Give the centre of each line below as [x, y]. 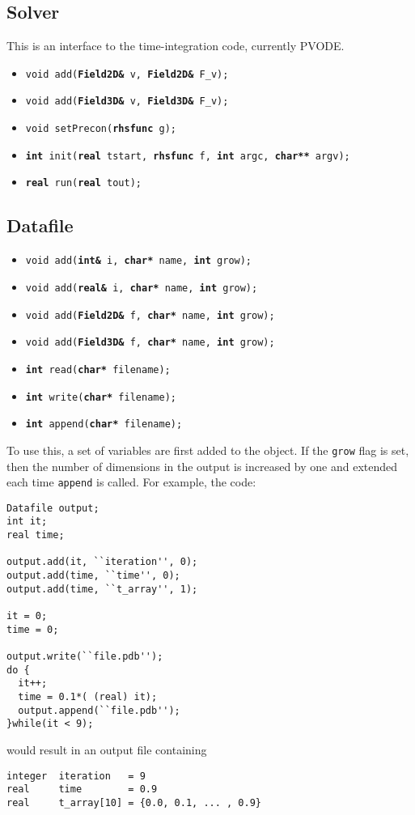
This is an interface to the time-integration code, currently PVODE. [176, 46]
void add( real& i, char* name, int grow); [142, 288]
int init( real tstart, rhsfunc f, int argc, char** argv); [188, 156]
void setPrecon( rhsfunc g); [101, 129]
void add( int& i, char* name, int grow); [139, 261]
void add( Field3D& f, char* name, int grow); [150, 343]
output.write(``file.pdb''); [85, 656]
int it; [27, 522]
